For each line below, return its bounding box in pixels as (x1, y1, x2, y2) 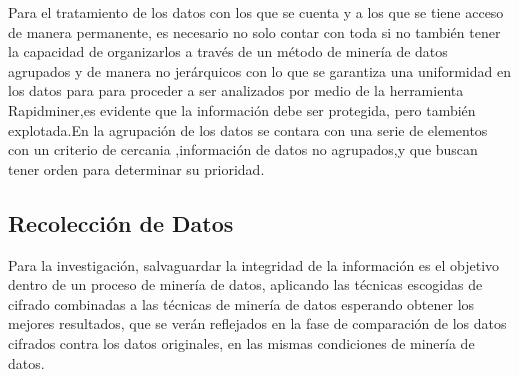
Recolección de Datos (8, 207, 234, 238)
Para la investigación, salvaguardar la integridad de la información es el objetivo (8, 254, 500, 275)
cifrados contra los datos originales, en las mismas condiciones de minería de (8, 332, 475, 353)
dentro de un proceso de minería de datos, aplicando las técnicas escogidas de (8, 274, 483, 295)
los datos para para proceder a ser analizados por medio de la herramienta (8, 80, 464, 101)
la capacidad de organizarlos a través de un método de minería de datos (8, 41, 448, 62)
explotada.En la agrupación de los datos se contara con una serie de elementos (8, 119, 488, 140)
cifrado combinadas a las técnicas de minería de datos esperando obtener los (8, 293, 475, 314)
